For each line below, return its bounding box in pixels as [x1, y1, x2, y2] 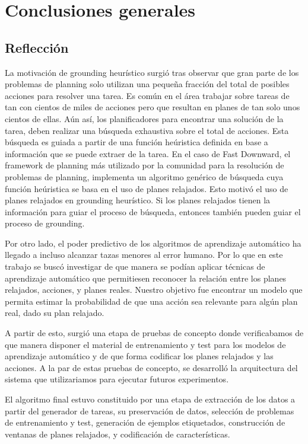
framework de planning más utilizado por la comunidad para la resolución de [5, 159, 284, 171]
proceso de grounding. [5, 217, 85, 229]
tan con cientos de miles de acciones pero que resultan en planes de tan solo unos [5, 101, 300, 113]
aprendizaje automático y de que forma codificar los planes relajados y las [5, 350, 274, 362]
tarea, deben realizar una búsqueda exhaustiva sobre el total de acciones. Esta [5, 124, 289, 136]
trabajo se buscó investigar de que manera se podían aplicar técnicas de [5, 260, 265, 273]
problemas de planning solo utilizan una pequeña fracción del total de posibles [5, 78, 290, 90]
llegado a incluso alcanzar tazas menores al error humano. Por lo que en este [5, 248, 283, 261]
